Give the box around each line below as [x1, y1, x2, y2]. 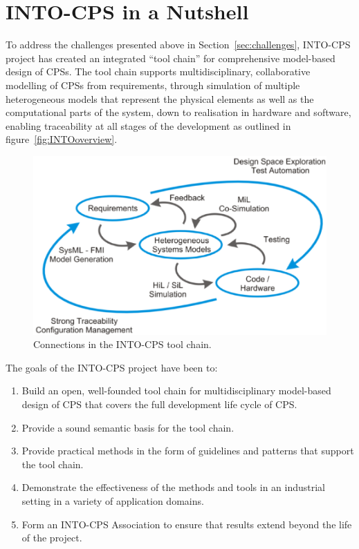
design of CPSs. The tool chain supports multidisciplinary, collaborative [6, 64, 311, 79]
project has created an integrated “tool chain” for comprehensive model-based [6, 50, 335, 65]
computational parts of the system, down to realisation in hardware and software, [6, 105, 351, 119]
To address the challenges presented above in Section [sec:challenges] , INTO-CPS [6, 37, 351, 52]
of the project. [21, 530, 82, 545]
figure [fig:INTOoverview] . [6, 132, 118, 146]
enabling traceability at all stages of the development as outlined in [6, 118, 291, 133]
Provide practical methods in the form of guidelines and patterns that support [21, 443, 354, 458]
